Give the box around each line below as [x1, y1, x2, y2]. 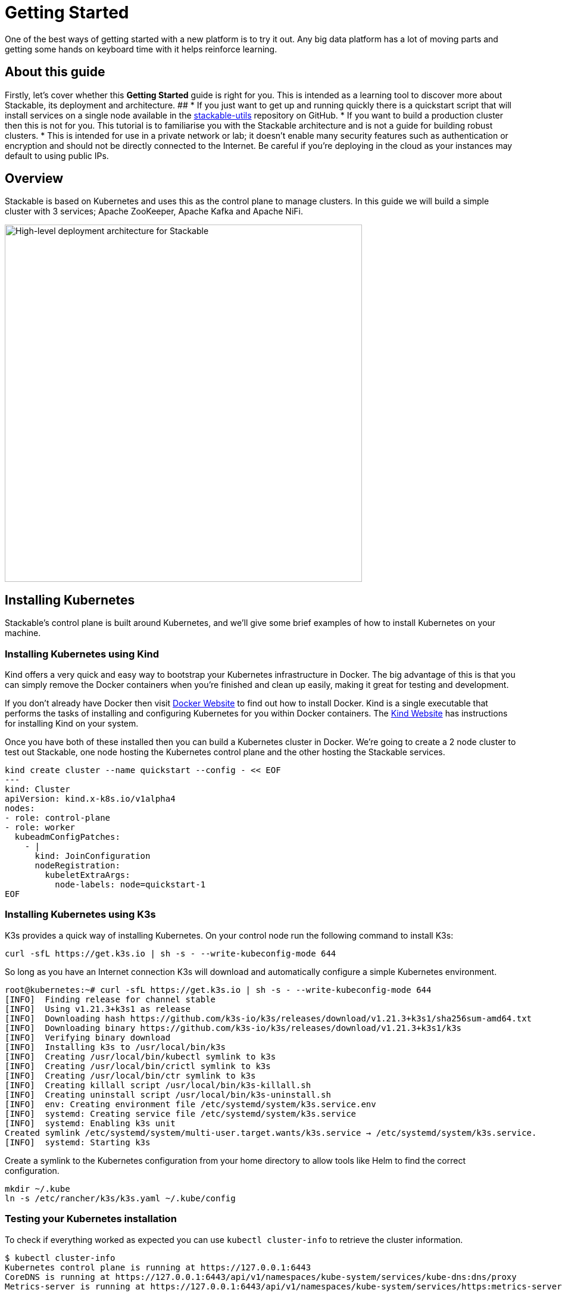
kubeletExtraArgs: [45, 870, 130, 880]
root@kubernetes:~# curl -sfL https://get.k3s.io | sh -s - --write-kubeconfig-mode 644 [5, 985, 432, 995]
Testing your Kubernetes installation [5, 1213, 177, 1225]
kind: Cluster [5, 784, 70, 795]
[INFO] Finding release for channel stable [5, 994, 216, 1004]
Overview [5, 171, 64, 186]
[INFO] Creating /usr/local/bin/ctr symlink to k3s [5, 1070, 256, 1080]
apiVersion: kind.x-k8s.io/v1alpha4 [5, 794, 176, 804]
